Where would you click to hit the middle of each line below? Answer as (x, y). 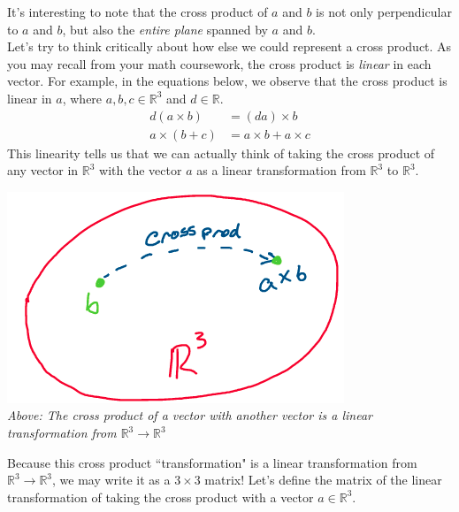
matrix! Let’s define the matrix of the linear (323, 480)
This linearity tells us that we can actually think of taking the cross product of (221, 153)
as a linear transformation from (281, 170)
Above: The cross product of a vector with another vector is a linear (190, 415)
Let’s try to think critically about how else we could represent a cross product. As (229, 46)
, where (82, 98)
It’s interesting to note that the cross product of (138, 11)
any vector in (43, 170)
